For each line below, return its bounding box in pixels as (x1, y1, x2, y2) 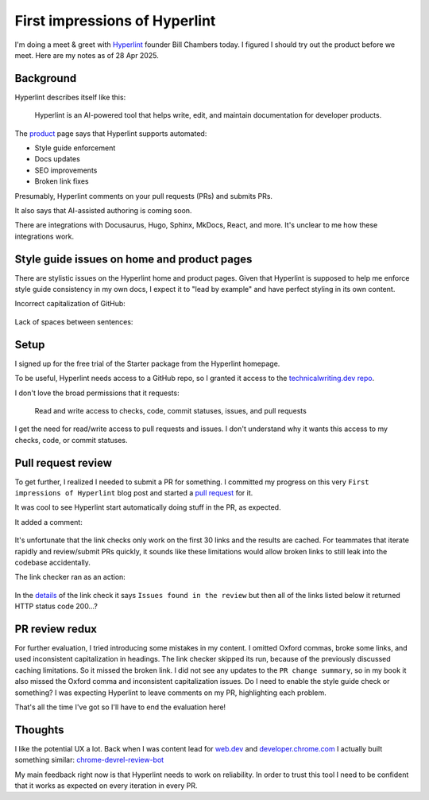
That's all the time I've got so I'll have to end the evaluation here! (14, 702, 226, 712)
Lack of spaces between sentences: (14, 317, 133, 326)
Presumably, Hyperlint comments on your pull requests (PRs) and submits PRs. (14, 191, 273, 200)
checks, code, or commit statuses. (14, 435, 128, 445)
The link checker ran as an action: (14, 573, 126, 582)
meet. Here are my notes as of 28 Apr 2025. (14, 50, 159, 60)
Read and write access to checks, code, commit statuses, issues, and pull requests (34, 406, 307, 415)
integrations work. (14, 231, 75, 241)
